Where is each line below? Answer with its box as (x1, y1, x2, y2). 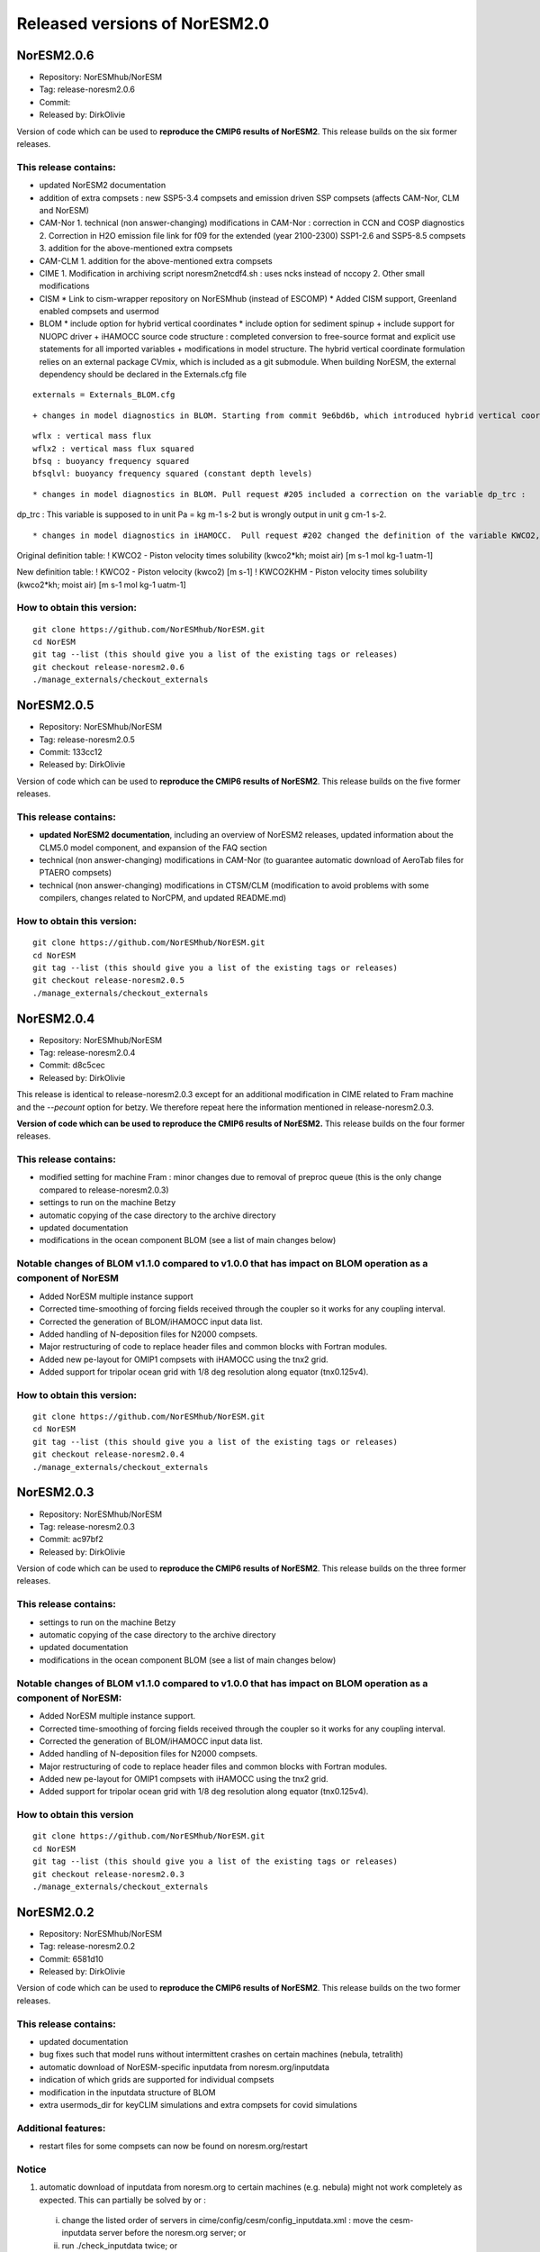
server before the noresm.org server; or (98, 2228, 247, 2238)
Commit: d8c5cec (39, 1059, 105, 1071)
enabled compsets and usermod (39, 306, 159, 317)
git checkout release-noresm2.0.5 (32, 976, 184, 985)
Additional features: (16, 2121, 106, 2134)
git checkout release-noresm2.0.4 (32, 1449, 184, 1459)
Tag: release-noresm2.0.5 (39, 734, 135, 745)
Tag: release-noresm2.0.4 (39, 1047, 136, 1058)
